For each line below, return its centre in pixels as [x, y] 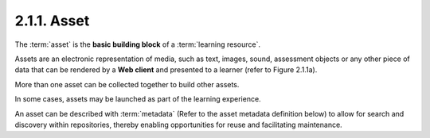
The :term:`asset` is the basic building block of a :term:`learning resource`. [138, 44]
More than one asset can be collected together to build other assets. [127, 84]
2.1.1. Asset [52, 21]
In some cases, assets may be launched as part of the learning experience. [138, 99]
